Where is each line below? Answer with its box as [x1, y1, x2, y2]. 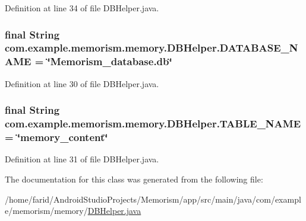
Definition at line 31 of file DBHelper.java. [5, 153, 159, 165]
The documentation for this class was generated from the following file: [5, 172, 263, 185]
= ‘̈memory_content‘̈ [5, 130, 108, 145]
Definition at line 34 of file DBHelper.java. [5, 2, 159, 14]
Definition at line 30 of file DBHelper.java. [5, 77, 159, 89]
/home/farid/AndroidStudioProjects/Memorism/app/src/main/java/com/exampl [5, 193, 301, 205]
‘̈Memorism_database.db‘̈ [47, 54, 172, 69]
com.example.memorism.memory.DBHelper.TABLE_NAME [5, 116, 301, 131]
